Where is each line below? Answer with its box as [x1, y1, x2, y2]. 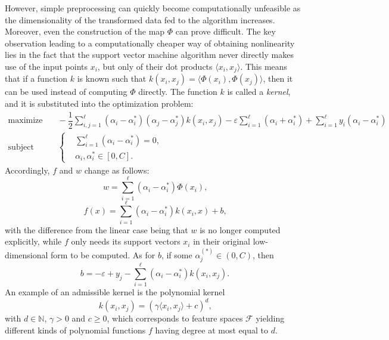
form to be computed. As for [51, 248, 155, 261]
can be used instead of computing [5, 85, 127, 98]
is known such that [77, 72, 147, 85]
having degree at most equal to [155, 323, 268, 336]
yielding [256, 312, 285, 324]
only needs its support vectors [71, 235, 181, 248]
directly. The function [138, 85, 217, 98]
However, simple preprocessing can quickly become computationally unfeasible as [5, 2, 301, 14]
